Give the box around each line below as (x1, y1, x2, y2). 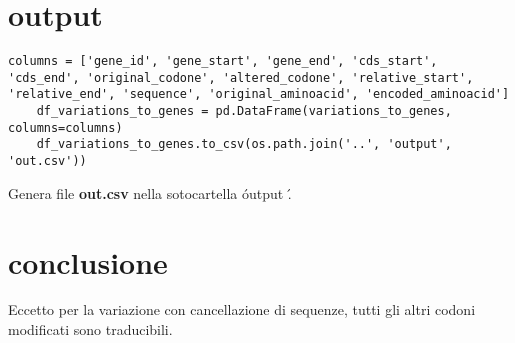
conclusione (8, 241, 168, 282)
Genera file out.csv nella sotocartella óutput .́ (8, 182, 292, 203)
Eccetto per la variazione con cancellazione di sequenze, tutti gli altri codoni (8, 299, 476, 320)
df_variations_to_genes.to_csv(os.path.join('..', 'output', (36, 137, 452, 152)
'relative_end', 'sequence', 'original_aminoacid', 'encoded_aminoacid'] (8, 87, 510, 102)
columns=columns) (8, 120, 123, 135)
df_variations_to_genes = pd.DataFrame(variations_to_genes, (36, 104, 452, 119)
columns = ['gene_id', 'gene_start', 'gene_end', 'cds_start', (8, 54, 438, 69)
